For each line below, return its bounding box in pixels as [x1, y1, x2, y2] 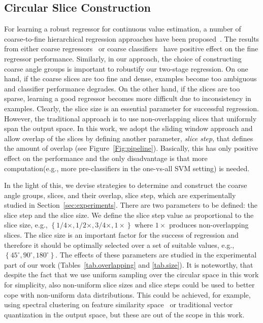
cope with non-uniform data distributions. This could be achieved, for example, [4, 289, 251, 300]
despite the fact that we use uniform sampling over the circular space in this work [4, 269, 259, 280]
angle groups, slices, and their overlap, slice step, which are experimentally [4, 189, 236, 200]
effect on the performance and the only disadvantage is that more [4, 152, 208, 163]
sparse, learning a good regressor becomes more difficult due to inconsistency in [4, 93, 251, 104]
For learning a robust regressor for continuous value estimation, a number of [4, 23, 241, 34]
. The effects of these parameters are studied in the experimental [55, 249, 257, 260]
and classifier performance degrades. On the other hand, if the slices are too [4, 83, 240, 93]
